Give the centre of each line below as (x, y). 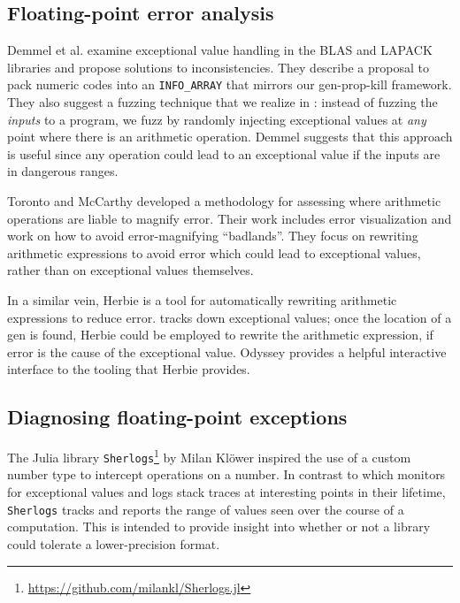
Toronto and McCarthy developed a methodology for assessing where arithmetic (224, 201)
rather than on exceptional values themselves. (130, 270)
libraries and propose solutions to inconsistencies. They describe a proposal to (218, 67)
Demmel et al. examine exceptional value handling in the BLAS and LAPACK (220, 50)
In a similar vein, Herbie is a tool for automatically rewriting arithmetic (202, 299)
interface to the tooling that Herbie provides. (129, 369)
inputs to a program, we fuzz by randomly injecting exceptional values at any (217, 119)
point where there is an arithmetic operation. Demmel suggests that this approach (230, 137)
